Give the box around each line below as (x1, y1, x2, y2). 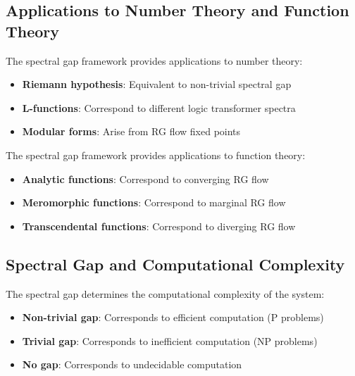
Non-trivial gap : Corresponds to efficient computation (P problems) (22, 310, 324, 325)
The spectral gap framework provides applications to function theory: (6, 147, 306, 162)
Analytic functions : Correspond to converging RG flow (22, 171, 269, 186)
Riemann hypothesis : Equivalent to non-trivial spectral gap (22, 77, 292, 92)
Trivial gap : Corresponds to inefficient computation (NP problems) (22, 333, 318, 348)
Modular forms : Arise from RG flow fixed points (22, 124, 241, 139)
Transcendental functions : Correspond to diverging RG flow (22, 218, 296, 233)
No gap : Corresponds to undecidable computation (22, 357, 242, 372)
